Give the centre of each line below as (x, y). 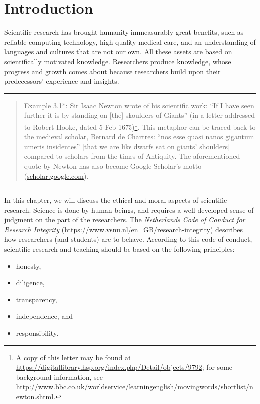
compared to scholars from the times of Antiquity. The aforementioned (132, 156)
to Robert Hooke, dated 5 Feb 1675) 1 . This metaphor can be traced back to (140, 126)
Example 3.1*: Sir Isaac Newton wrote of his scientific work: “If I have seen (139, 105)
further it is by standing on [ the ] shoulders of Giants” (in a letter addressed (139, 115)
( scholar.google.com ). (56, 176)
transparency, (37, 299)
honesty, (29, 265)
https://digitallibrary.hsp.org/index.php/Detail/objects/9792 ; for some (124, 367)
